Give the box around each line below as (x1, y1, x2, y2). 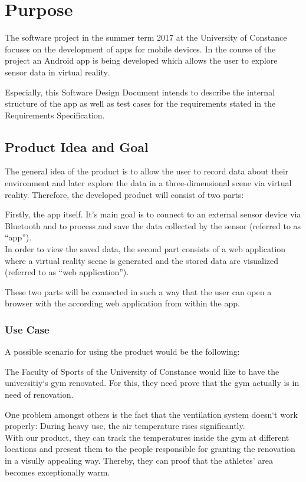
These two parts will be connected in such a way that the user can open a (5, 285, 272, 298)
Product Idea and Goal (5, 137, 149, 156)
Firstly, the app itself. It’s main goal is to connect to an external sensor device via (5, 208, 301, 220)
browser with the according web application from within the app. (5, 297, 240, 309)
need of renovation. (5, 388, 74, 401)
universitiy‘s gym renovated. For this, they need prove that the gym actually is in (5, 377, 300, 389)
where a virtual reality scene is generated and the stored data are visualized (5, 254, 279, 266)
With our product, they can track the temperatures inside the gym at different (5, 431, 289, 443)
